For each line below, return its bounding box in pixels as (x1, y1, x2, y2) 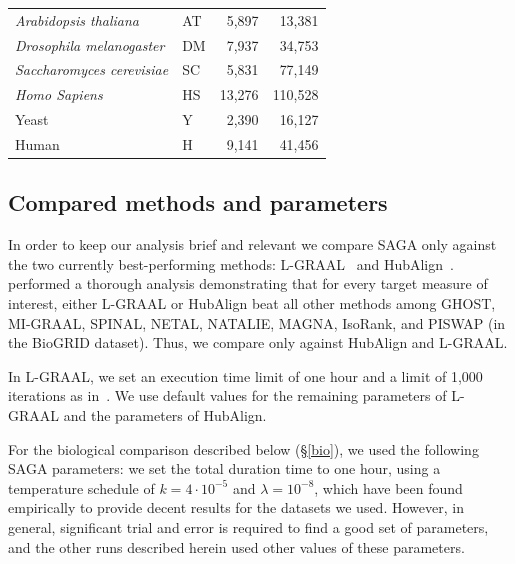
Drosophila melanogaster (15, 34, 165, 55)
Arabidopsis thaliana (15, 9, 140, 30)
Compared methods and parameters (8, 187, 388, 218)
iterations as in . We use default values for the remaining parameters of (8, 385, 447, 406)
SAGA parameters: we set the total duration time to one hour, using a (8, 458, 441, 479)
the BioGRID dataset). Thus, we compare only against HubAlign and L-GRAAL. (8, 332, 508, 353)
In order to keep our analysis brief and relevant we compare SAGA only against (8, 234, 497, 255)
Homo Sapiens (15, 84, 103, 105)
